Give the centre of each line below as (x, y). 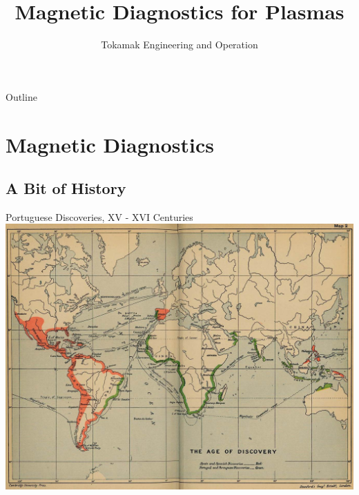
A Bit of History (66, 188)
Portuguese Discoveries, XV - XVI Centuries (99, 216)
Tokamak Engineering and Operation (179, 45)
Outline (21, 96)
